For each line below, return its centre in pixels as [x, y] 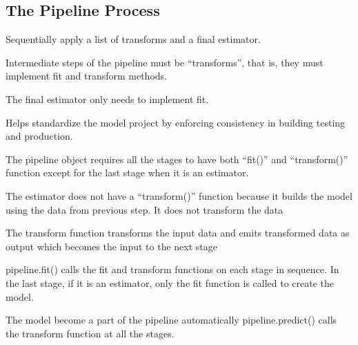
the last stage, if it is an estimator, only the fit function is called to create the [170, 282]
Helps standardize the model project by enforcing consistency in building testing [176, 122]
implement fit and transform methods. [86, 76]
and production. [39, 136]
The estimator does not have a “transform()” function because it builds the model [179, 195]
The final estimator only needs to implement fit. [107, 99]
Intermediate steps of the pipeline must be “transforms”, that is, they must [165, 62]
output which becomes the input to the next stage [111, 246]
